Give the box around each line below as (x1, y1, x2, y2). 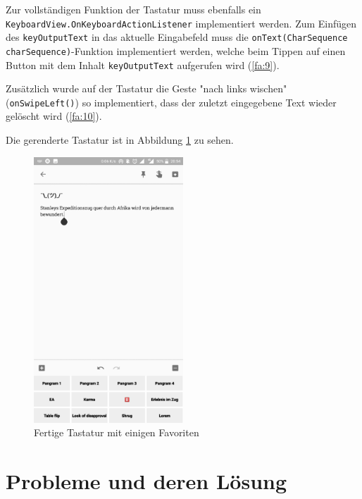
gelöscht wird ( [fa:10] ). (6, 109, 102, 123)
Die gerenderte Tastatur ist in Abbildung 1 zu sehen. (6, 133, 234, 147)
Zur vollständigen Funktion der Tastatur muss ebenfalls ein (6, 2, 261, 16)
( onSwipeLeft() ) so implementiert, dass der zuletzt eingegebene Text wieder (6, 94, 337, 109)
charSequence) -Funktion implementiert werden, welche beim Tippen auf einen (6, 43, 346, 58)
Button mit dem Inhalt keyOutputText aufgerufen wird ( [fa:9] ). (6, 57, 280, 72)
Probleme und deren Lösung (6, 466, 287, 495)
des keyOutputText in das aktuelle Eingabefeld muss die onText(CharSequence (6, 30, 348, 44)
